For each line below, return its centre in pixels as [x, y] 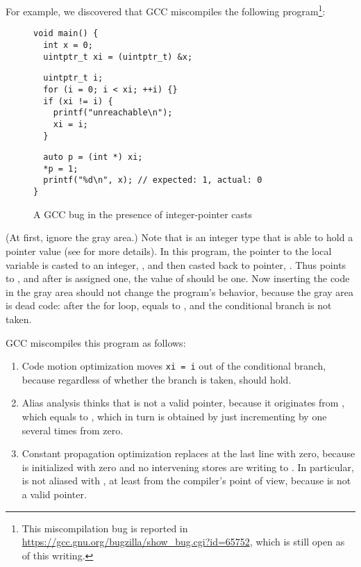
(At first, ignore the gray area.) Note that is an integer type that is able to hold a [179, 237]
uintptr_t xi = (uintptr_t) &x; [118, 57]
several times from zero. [73, 430]
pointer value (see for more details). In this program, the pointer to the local [169, 250]
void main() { [66, 34]
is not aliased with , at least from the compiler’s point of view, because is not [186, 480]
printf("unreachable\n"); [113, 113]
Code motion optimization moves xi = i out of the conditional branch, [174, 366]
